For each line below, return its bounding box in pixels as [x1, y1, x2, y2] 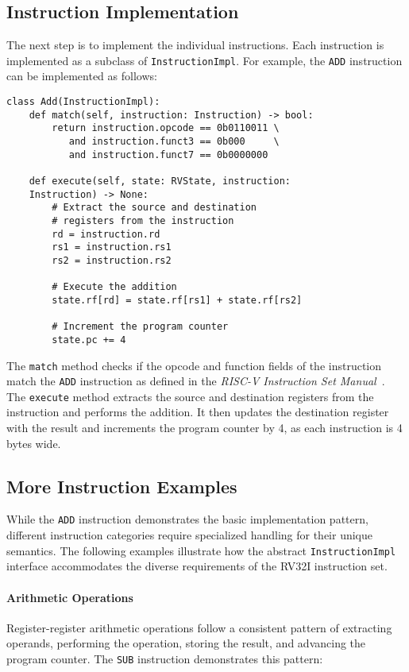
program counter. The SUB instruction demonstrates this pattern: [6, 650, 323, 666]
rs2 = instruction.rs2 [52, 254, 172, 266]
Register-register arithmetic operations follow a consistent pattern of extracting [6, 619, 392, 635]
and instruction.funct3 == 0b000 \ [68, 136, 280, 148]
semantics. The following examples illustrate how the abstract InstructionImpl [6, 542, 396, 558]
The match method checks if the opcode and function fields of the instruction [6, 357, 382, 373]
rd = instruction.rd [52, 228, 160, 240]
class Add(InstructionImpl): [6, 96, 160, 108]
